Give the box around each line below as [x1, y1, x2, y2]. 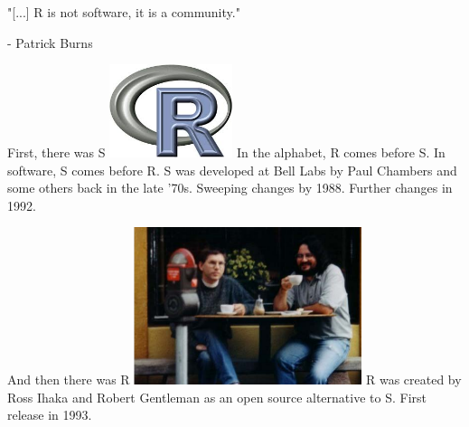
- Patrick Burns [7, 33, 93, 52]
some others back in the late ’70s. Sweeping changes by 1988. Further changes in [7, 178, 453, 197]
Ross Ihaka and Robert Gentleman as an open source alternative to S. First [7, 387, 427, 406]
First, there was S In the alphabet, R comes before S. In [7, 143, 446, 162]
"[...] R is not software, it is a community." [7, 3, 240, 21]
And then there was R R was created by [7, 370, 462, 389]
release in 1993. [7, 405, 92, 424]
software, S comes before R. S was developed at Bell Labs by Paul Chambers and [7, 160, 457, 179]
